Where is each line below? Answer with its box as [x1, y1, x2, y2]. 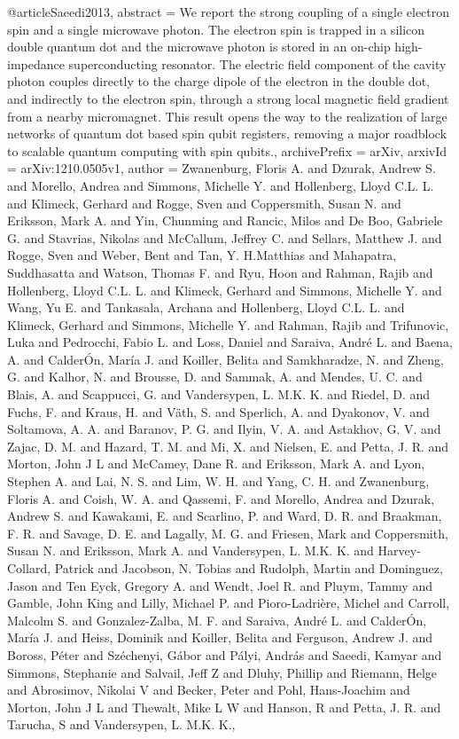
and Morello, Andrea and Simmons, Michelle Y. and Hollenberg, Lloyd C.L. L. [7, 176, 434, 194]
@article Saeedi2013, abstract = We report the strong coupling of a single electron [7, 3, 450, 20]
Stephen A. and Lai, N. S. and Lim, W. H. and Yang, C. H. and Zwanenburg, [7, 472, 430, 491]
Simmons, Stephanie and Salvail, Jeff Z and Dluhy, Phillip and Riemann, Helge [7, 663, 438, 681]
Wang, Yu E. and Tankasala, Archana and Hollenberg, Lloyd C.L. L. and [7, 298, 405, 317]
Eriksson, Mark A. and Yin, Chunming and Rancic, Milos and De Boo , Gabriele [7, 211, 443, 230]
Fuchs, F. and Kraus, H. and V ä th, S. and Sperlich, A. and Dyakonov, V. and [7, 402, 430, 421]
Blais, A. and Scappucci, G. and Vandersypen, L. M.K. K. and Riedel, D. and [7, 385, 431, 404]
